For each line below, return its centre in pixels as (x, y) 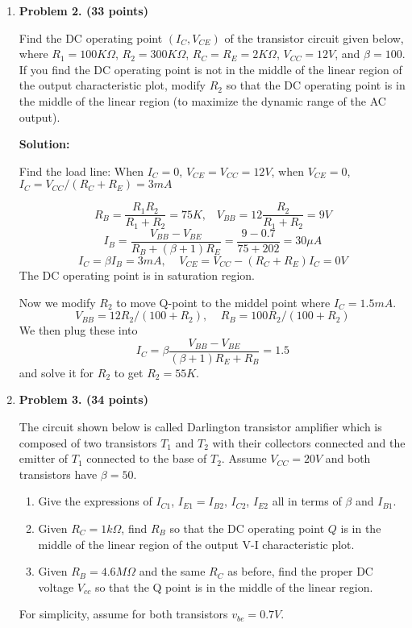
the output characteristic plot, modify (112, 85)
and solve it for (56, 372)
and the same (172, 571)
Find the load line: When (81, 171)
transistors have (58, 474)
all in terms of (307, 501)
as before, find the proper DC (300, 571)
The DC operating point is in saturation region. (137, 274)
